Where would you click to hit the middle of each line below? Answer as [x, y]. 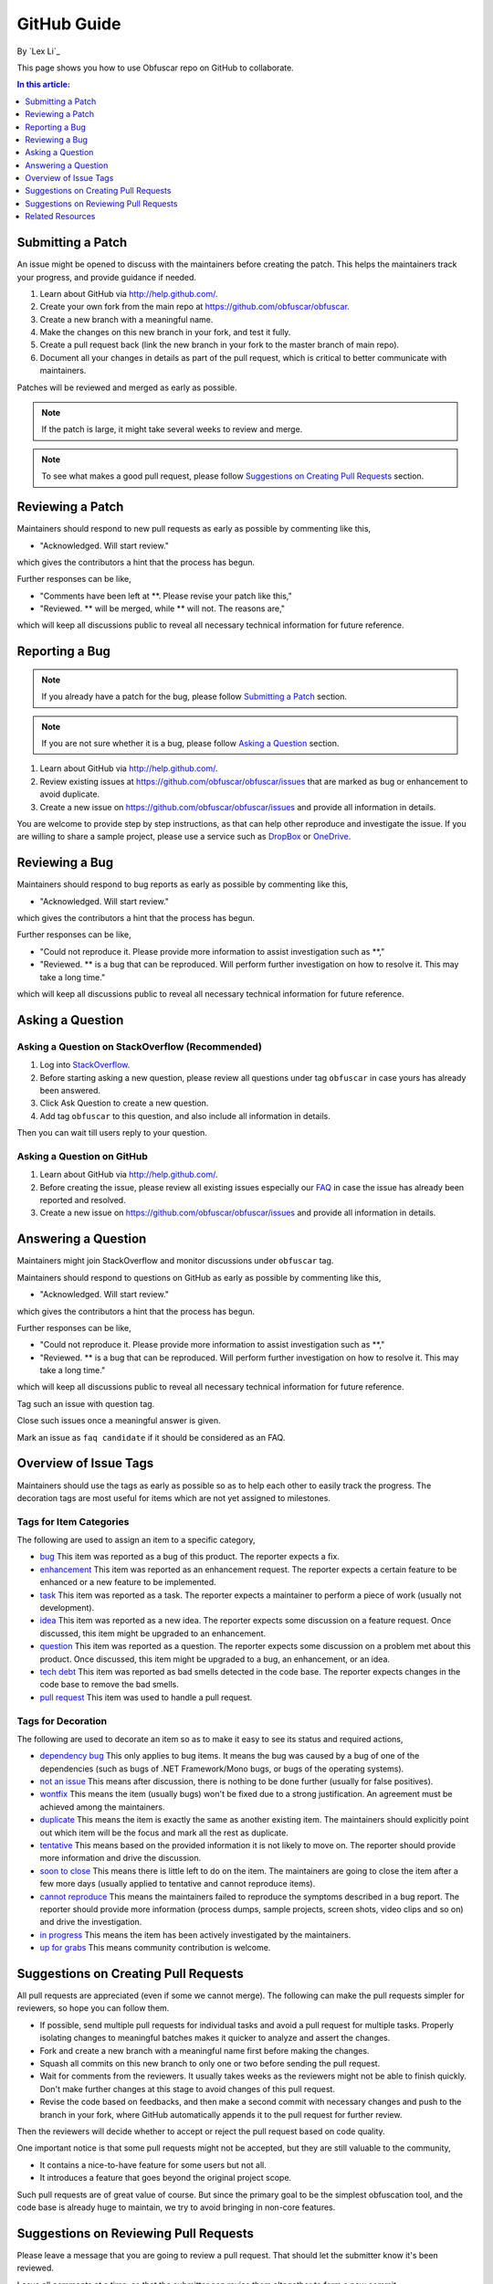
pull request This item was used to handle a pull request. [146, 1697]
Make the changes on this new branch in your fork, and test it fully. [165, 333]
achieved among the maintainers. [102, 1807]
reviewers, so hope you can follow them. [93, 2008]
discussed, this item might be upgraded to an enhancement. [153, 1633]
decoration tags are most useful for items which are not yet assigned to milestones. [173, 1497]
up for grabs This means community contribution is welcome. [155, 1948]
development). [67, 1608]
